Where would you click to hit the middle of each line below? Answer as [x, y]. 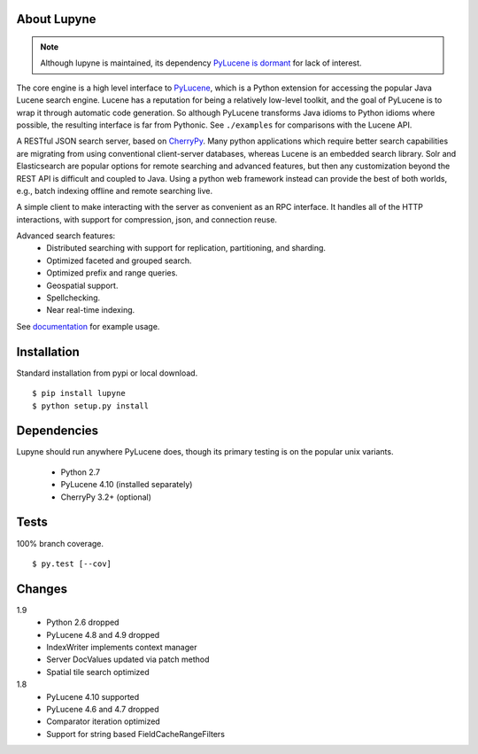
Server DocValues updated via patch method [128, 659]
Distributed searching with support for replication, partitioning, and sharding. [186, 248]
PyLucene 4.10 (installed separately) [127, 485]
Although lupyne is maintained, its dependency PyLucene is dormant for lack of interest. [201, 63]
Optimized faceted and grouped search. [119, 260]
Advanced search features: [66, 236]
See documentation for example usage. [88, 326]
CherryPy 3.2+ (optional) [106, 497]
